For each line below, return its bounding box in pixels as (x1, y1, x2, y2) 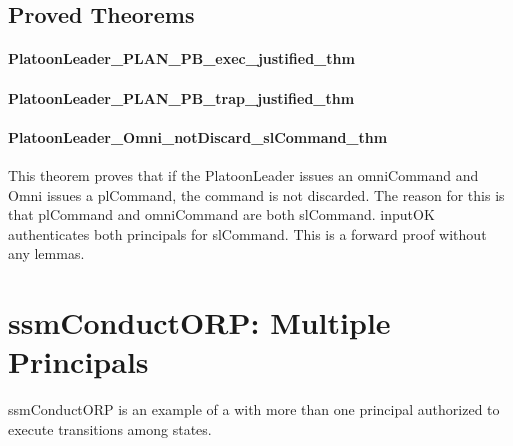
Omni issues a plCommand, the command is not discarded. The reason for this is (8, 184, 505, 205)
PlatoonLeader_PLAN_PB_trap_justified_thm (8, 87, 355, 108)
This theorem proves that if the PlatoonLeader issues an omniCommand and (8, 164, 479, 185)
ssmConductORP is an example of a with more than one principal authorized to (8, 399, 500, 420)
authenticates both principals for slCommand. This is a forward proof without (8, 223, 487, 244)
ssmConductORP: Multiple (8, 302, 391, 343)
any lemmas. (8, 243, 85, 264)
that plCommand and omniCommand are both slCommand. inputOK (8, 204, 435, 225)
